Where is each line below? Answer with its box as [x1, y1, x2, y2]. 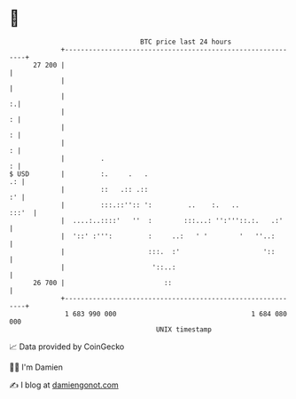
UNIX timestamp [155, 324, 213, 334]
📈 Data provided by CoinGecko [9, 341, 125, 352]
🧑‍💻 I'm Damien [9, 362, 64, 372]
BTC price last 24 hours [140, 37, 232, 46]
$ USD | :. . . [9, 169, 149, 179]
